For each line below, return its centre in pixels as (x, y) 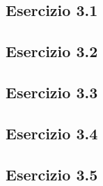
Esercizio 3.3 (52, 92)
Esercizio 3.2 (52, 51)
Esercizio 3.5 (52, 174)
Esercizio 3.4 (52, 133)
